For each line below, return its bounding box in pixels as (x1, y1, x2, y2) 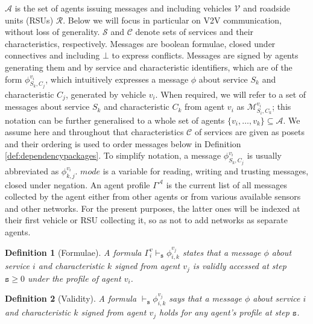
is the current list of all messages (166, 178, 287, 191)
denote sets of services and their (135, 25, 254, 38)
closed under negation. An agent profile (5, 178, 150, 191)
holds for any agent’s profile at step (159, 306, 289, 319)
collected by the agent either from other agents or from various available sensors (5, 190, 301, 203)
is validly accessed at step (192, 259, 286, 272)
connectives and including (5, 49, 100, 62)
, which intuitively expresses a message (45, 72, 189, 85)
